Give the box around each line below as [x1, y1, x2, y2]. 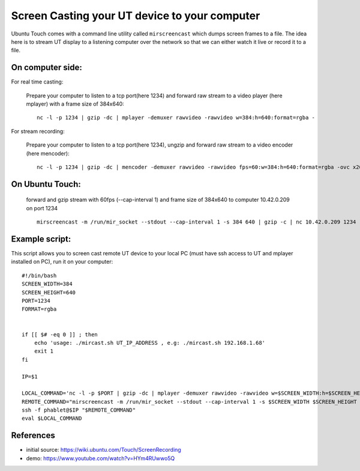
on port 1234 [26, 204, 58, 211]
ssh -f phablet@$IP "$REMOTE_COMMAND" [22, 407, 136, 414]
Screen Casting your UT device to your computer [11, 9, 260, 22]
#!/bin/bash [22, 272, 57, 279]
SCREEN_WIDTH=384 [22, 281, 73, 288]
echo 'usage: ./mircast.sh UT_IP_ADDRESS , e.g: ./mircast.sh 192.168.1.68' [34, 339, 266, 346]
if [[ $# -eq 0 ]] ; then [22, 331, 98, 338]
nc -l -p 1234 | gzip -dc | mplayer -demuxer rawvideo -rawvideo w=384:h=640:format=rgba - [37, 114, 315, 121]
